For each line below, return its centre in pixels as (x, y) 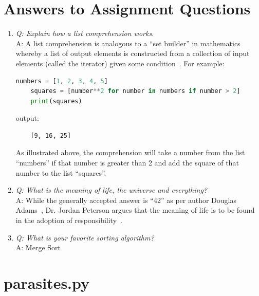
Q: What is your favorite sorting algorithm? (85, 237)
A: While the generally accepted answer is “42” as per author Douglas (126, 200)
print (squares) (56, 101)
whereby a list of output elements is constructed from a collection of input (133, 53)
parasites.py (47, 283)
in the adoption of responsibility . (69, 220)
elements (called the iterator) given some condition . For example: (120, 63)
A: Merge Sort (38, 247)
